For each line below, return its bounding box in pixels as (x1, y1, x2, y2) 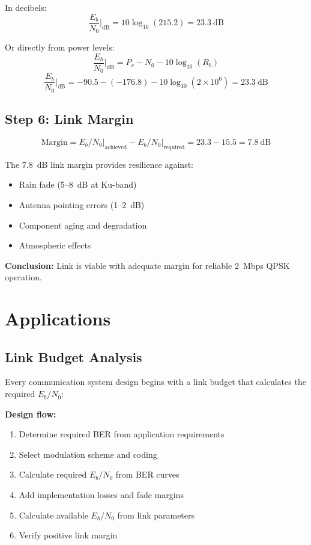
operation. (5, 271, 42, 283)
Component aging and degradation (19, 218, 147, 231)
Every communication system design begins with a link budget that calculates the (5, 375, 306, 388)
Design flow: (5, 407, 56, 420)
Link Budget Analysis (5, 347, 142, 366)
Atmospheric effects (19, 239, 91, 251)
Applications (5, 306, 111, 331)
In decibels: (5, 1, 47, 13)
